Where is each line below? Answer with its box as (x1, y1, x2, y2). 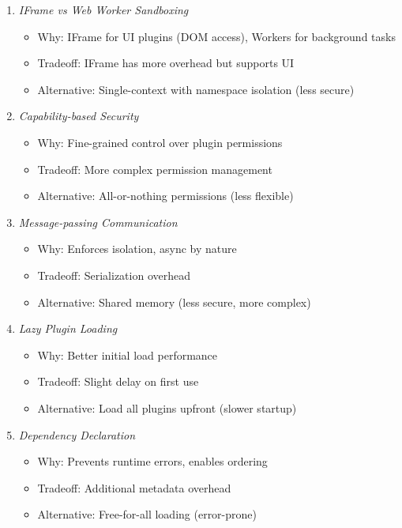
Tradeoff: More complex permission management (37, 160, 272, 177)
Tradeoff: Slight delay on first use (37, 373, 199, 390)
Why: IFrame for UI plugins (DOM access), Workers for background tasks (37, 28, 396, 44)
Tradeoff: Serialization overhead (37, 266, 191, 283)
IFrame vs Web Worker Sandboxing (18, 2, 189, 17)
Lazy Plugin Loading (18, 320, 118, 337)
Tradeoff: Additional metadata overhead (37, 479, 231, 496)
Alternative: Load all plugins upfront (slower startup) (37, 399, 297, 416)
